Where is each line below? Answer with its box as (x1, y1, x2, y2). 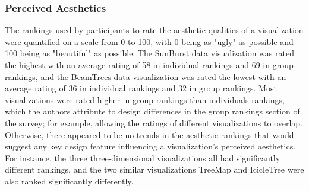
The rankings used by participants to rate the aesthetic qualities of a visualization (5, 24, 304, 36)
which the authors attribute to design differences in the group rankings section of (5, 105, 300, 117)
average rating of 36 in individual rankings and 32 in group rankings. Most (5, 82, 277, 94)
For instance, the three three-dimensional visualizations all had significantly (5, 151, 280, 164)
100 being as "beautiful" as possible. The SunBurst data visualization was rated (5, 47, 294, 59)
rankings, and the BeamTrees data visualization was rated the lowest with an (5, 70, 286, 82)
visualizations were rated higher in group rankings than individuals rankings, (5, 93, 285, 106)
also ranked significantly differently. (5, 174, 134, 187)
